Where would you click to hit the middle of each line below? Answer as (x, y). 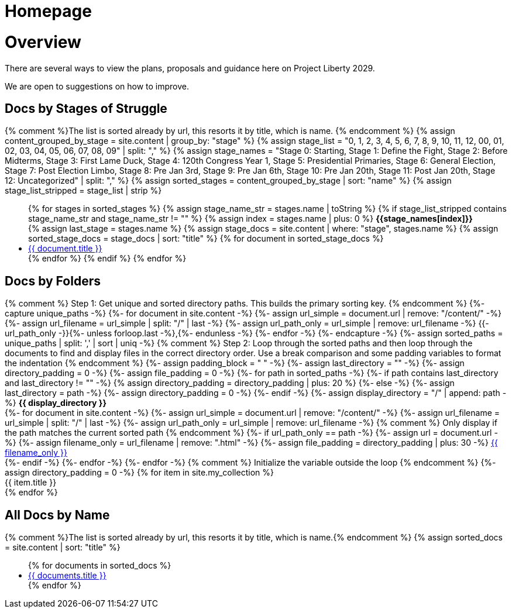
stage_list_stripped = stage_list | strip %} (83, 191)
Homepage (48, 11)
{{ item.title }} (31, 483)
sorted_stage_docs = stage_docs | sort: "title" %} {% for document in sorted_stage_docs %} (206, 239)
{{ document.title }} (65, 249)
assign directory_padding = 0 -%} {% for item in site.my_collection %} (139, 473)
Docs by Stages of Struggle (86, 108)
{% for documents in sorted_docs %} (100, 566)
